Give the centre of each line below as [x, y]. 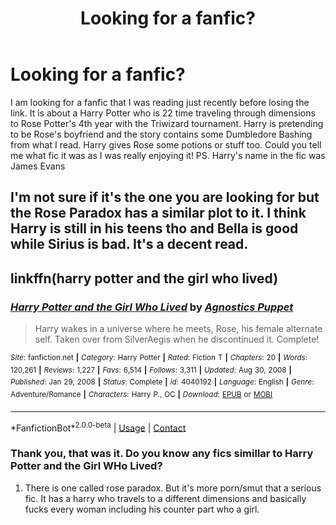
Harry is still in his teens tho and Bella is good [154, 228]
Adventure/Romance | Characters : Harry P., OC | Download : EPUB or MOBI [141, 394]
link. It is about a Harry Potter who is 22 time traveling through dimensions [163, 113]
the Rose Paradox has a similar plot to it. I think [158, 213]
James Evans [38, 166]
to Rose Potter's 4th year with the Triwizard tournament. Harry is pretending [167, 123]
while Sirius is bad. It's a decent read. [129, 244]
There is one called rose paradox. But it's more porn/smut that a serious [173, 488]
